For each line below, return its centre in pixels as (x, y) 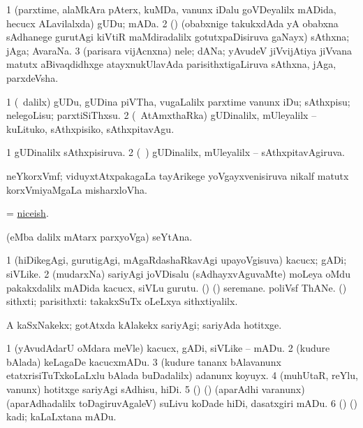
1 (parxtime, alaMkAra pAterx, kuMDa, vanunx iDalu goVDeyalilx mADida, (171, 9)
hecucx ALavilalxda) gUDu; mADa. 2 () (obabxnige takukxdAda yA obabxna (172, 23)
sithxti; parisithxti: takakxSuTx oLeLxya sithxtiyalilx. (122, 301)
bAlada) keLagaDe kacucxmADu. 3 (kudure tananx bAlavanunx (144, 361)
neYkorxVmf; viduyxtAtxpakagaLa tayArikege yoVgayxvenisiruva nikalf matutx (178, 175)
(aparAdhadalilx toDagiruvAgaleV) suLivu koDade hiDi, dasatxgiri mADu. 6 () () (182, 402)
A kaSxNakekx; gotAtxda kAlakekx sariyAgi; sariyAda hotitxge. (144, 324)
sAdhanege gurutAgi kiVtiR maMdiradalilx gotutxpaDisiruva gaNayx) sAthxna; (178, 37)
